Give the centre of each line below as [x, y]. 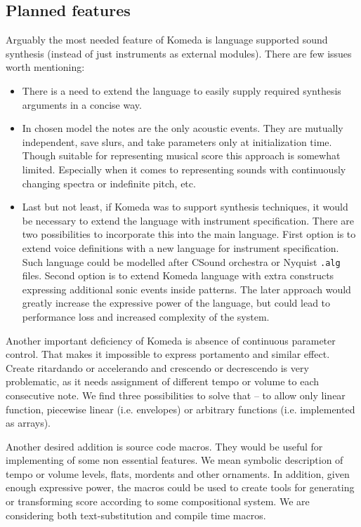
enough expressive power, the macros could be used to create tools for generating [180, 487]
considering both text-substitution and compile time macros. [136, 515]
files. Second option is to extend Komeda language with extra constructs [178, 275]
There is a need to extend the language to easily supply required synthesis [182, 90]
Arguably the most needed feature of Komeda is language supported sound [167, 40]
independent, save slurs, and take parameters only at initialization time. [177, 141]
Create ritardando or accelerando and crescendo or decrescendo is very [157, 367]
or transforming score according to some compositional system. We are [158, 501]
